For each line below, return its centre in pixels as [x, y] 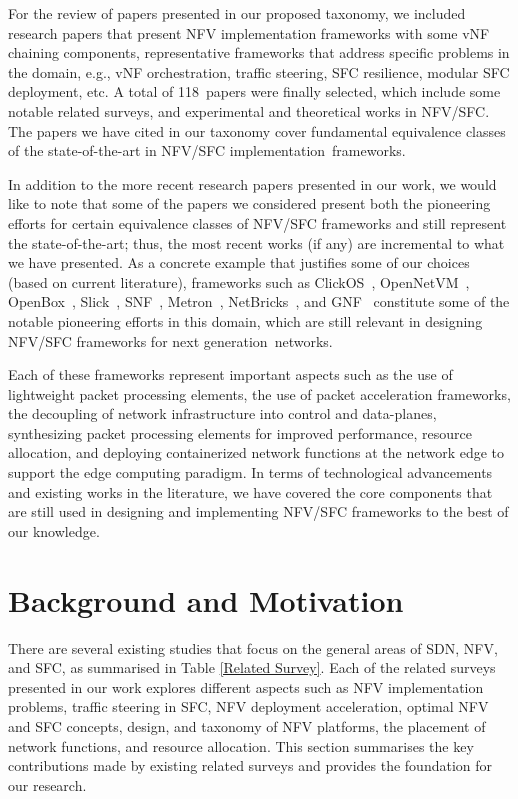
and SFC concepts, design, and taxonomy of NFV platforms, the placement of [247, 725]
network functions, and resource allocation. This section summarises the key [241, 745]
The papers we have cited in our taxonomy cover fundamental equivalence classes [257, 130]
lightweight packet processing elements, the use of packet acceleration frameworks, [259, 393]
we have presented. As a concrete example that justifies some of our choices [239, 262]
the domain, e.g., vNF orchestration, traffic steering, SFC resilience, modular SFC [259, 71]
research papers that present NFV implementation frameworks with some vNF [249, 32]
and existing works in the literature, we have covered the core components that [250, 491]
